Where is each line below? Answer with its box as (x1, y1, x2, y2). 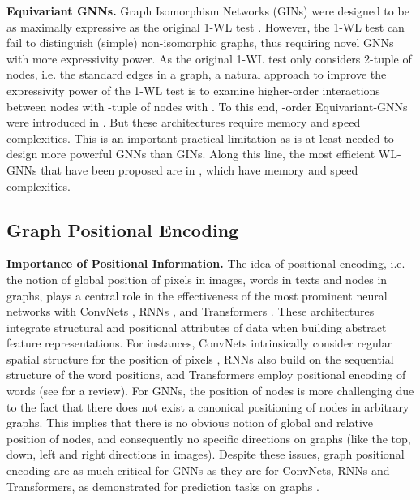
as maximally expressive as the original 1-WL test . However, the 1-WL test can (6, 18, 405, 35)
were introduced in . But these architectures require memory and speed (6, 114, 361, 131)
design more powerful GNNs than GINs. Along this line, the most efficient (6, 145, 375, 162)
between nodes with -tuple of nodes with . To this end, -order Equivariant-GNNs (6, 97, 408, 114)
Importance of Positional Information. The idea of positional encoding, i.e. (6, 255, 405, 272)
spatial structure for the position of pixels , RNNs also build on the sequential (6, 350, 394, 367)
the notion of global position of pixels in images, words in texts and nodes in (6, 270, 388, 287)
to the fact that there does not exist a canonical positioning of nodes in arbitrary (6, 398, 409, 415)
